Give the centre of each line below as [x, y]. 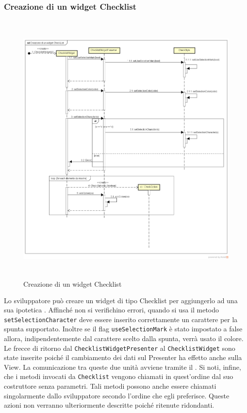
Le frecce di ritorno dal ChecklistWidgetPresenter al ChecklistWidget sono [120, 348]
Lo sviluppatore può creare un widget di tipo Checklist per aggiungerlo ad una [121, 300]
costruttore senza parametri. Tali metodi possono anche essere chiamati [110, 386]
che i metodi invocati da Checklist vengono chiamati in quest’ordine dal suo [119, 376]
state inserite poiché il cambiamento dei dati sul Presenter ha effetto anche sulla [123, 357]
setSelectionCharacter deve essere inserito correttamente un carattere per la [121, 319]
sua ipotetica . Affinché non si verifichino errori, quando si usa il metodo [112, 310]
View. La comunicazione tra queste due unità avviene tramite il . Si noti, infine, [123, 367]
